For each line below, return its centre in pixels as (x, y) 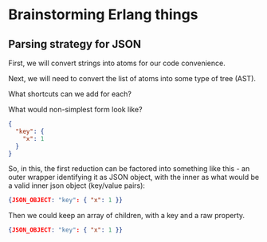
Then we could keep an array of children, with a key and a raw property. (127, 216)
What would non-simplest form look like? (75, 109)
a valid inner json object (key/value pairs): (77, 185)
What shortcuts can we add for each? (70, 94)
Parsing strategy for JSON (75, 44)
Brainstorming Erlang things (103, 15)
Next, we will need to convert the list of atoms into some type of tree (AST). (132, 78)
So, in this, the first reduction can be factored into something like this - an (129, 169)
